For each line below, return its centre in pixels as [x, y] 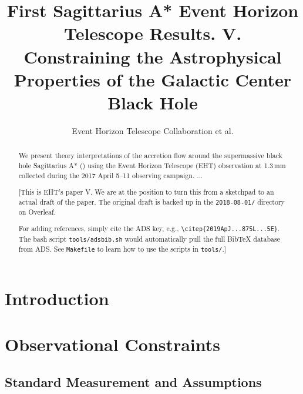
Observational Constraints [112, 344]
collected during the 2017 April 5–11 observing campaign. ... [111, 175]
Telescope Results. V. [153, 33]
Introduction [57, 298]
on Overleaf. [37, 211]
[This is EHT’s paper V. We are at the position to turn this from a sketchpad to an [146, 192]
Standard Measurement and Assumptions [133, 381]
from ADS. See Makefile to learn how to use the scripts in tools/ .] [122, 248]
